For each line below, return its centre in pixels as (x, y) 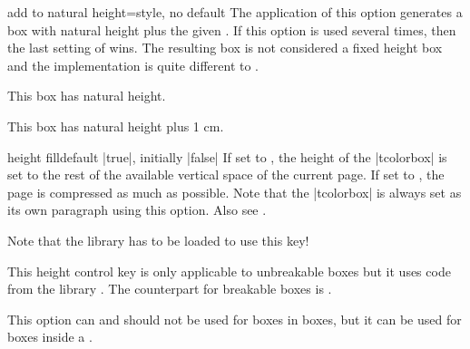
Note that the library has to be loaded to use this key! (158, 240)
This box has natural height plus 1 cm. (116, 126)
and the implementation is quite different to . (133, 65)
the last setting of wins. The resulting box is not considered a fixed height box (225, 48)
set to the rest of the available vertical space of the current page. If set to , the (226, 174)
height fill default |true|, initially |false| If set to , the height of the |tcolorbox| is (227, 156)
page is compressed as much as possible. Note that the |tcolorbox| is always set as (235, 192)
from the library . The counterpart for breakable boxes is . (170, 289)
